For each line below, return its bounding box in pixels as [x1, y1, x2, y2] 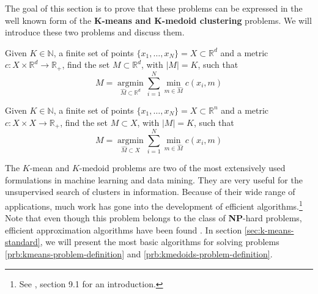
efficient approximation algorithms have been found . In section [5, 223, 242, 236]
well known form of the [5, 13, 92, 26]
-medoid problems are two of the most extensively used [79, 161, 286, 174]
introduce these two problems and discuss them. [5, 26, 185, 39]
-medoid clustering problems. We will [161, 13, 312, 26]
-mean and [29, 161, 70, 174]
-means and [102, 13, 151, 26]
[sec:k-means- [244, 223, 294, 236]
